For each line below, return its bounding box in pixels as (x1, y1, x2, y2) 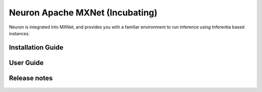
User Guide (9, 58, 44, 67)
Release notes (9, 74, 53, 82)
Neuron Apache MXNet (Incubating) (9, 7, 158, 18)
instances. (9, 30, 30, 36)
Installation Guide (9, 43, 64, 52)
